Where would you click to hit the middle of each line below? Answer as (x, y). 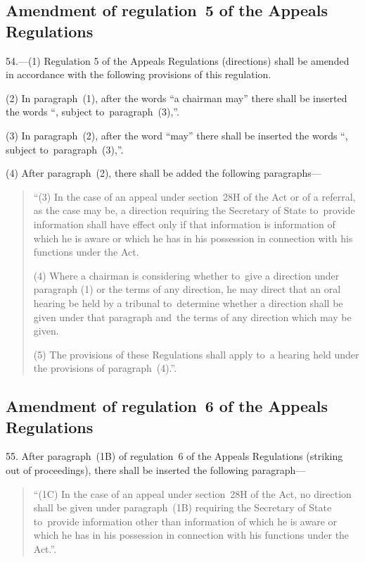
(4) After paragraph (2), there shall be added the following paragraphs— (164, 173)
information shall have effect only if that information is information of (184, 224)
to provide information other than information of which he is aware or (185, 521)
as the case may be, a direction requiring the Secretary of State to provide (194, 210)
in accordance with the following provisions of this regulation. (139, 74)
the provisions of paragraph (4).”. (105, 368)
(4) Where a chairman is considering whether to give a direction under (186, 275)
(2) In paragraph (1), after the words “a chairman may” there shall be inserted (177, 98)
